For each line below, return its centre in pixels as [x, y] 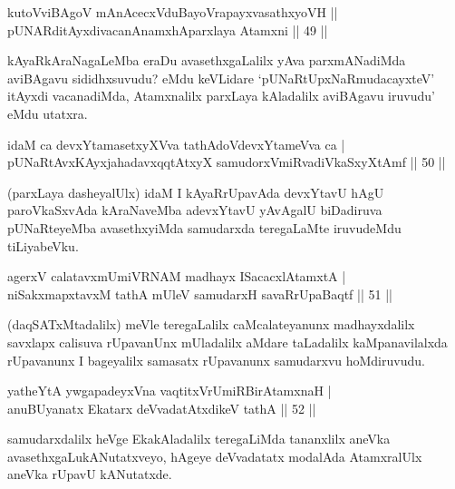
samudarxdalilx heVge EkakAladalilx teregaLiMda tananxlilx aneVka [199, 439]
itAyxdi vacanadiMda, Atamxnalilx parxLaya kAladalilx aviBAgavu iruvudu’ [221, 96]
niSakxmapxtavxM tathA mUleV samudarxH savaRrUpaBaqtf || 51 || [200, 293]
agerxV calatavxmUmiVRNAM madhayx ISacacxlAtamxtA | [177, 276]
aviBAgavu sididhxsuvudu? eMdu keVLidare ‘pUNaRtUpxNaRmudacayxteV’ [221, 78]
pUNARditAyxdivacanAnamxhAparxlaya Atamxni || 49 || [168, 29]
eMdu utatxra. [48, 113]
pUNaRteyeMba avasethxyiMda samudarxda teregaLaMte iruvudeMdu [204, 227]
